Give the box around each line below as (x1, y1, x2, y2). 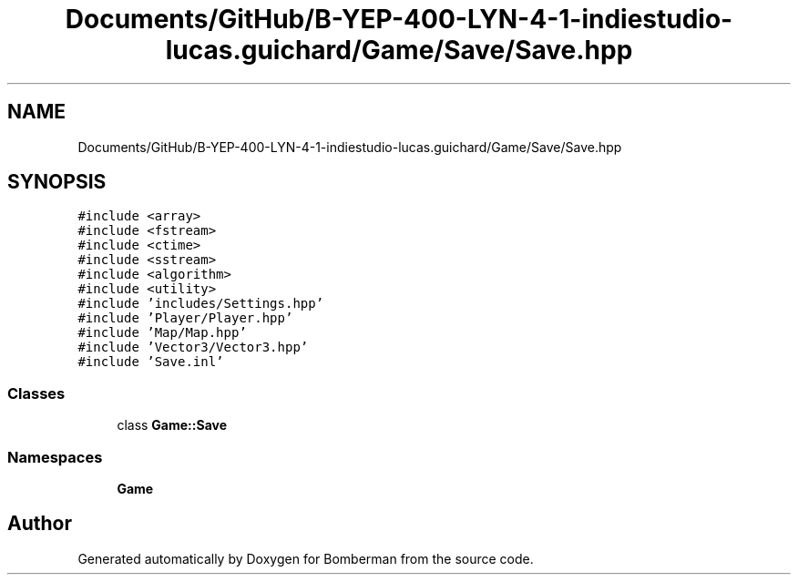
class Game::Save (117, 417, 227, 434)
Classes (7, 383, 66, 403)
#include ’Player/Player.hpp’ (77, 311, 293, 326)
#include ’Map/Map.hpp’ (77, 325, 247, 341)
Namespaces (7, 447, 103, 466)
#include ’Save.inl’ (77, 354, 224, 370)
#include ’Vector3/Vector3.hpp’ (77, 340, 309, 355)
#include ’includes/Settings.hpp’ (77, 296, 324, 311)
